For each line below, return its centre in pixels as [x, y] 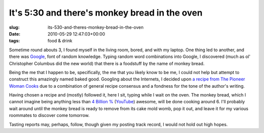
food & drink [60, 41]
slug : [14, 27]
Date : [15, 34]
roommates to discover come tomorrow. [49, 115]
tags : [14, 41]
